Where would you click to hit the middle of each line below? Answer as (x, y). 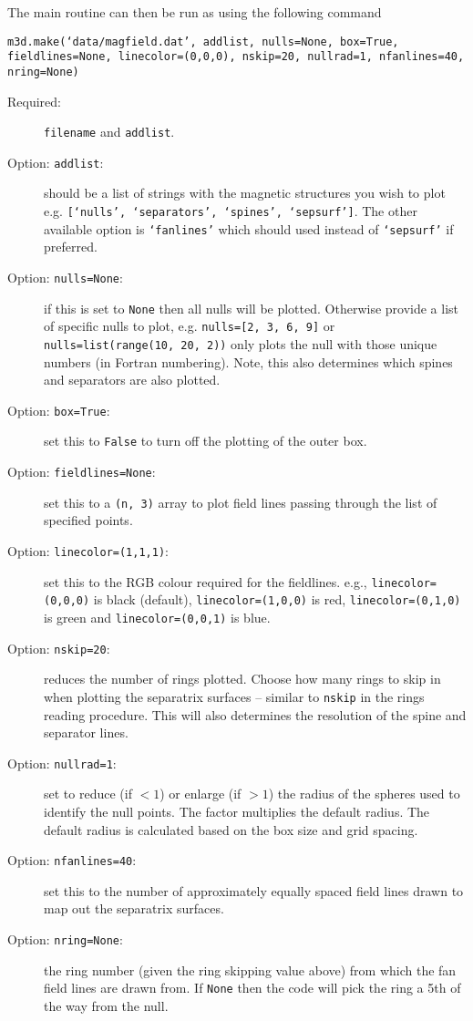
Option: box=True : (59, 410)
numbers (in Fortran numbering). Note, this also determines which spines (248, 361)
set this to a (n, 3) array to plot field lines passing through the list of (241, 502)
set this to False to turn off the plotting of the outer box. (206, 441)
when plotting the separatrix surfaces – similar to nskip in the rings (234, 696)
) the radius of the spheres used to (364, 794)
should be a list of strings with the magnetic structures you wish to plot (245, 193)
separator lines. (86, 732)
